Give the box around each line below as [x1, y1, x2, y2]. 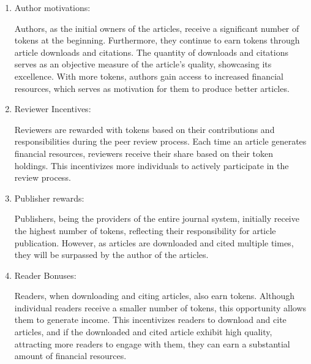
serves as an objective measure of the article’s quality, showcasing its [14, 58, 272, 70]
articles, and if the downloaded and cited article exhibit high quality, [14, 325, 272, 338]
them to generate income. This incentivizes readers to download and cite [14, 313, 287, 326]
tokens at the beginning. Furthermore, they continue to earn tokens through [14, 34, 300, 47]
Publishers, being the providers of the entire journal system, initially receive [14, 212, 299, 225]
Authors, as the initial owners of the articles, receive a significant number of [14, 21, 299, 34]
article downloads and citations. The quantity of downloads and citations [14, 45, 289, 58]
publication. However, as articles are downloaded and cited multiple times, [14, 236, 294, 249]
